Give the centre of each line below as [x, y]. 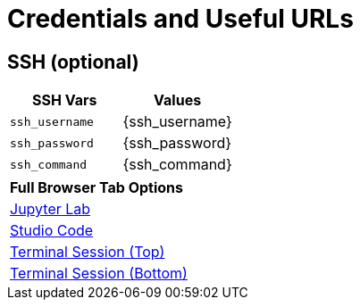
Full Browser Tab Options [96, 188]
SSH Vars [64, 100]
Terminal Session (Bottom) [99, 274]
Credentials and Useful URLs [180, 19]
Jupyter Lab [50, 209]
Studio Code [52, 231]
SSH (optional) [73, 62]
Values [178, 100]
